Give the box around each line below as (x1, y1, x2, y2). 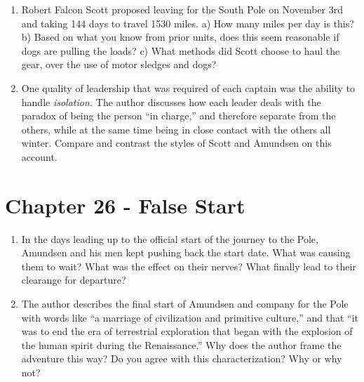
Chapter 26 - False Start (5, 190, 245, 219)
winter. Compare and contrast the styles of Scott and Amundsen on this (21, 136, 332, 150)
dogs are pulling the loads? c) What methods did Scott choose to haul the (21, 43, 340, 58)
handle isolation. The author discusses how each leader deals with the (21, 94, 321, 109)
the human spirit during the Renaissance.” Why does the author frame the (21, 337, 342, 352)
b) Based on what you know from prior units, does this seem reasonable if (21, 29, 339, 44)
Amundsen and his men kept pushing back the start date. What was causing (21, 245, 351, 260)
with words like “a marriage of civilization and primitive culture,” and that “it (21, 310, 358, 324)
